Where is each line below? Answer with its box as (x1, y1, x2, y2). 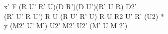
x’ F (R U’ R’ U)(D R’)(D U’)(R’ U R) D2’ (4, 1, 137, 11)
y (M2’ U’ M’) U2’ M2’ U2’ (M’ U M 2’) (4, 20, 128, 31)
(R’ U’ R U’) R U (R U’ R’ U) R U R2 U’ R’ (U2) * (4, 11, 164, 21)
